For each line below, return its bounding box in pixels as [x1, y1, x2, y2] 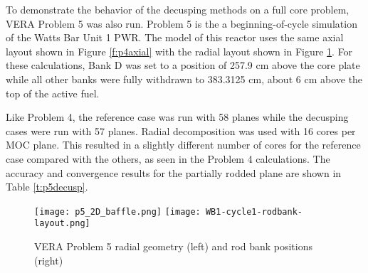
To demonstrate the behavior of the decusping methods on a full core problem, [6, 2, 349, 16]
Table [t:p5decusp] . [6, 179, 88, 194]
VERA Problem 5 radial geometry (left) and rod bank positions [34, 239, 312, 254]
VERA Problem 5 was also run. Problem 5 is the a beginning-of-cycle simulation [6, 16, 357, 31]
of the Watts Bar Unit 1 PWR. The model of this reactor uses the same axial [6, 30, 344, 45]
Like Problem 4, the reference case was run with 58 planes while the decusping [6, 109, 349, 124]
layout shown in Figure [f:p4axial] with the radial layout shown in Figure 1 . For [6, 43, 353, 58]
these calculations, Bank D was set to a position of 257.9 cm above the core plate [6, 58, 360, 73]
